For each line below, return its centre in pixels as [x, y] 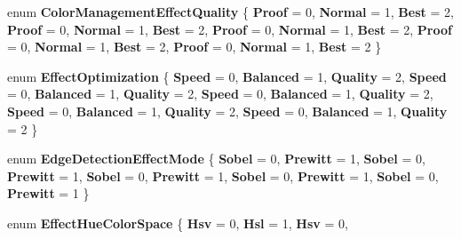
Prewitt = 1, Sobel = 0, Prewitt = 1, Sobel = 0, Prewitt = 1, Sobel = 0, [223, 175]
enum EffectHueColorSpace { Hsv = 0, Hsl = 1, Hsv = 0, [178, 223]
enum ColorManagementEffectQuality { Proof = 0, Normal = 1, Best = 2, [230, 12]
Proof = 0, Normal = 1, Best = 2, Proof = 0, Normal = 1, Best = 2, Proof [230, 29]
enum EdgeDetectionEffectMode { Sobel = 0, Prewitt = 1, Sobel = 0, [216, 159]
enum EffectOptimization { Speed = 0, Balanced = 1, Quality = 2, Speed [227, 76]
